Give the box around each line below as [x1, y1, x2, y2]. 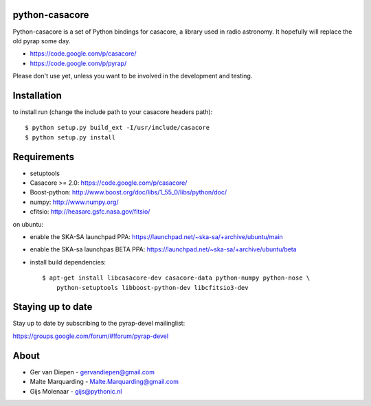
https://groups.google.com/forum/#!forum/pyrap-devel [12, 332, 168, 340]
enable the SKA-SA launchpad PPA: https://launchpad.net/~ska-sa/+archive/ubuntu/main [30, 233, 283, 241]
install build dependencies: [30, 258, 106, 266]
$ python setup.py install [25, 133, 116, 141]
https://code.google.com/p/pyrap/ [30, 59, 127, 67]
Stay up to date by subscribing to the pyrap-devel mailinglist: [12, 319, 185, 328]
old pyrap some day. [12, 36, 71, 45]
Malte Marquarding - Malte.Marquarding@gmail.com [30, 378, 179, 386]
